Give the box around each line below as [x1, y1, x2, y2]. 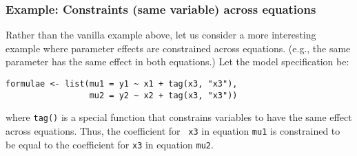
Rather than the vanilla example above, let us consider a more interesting [6, 27, 316, 42]
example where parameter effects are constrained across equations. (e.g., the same [6, 41, 351, 55]
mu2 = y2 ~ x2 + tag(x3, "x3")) [89, 90, 238, 100]
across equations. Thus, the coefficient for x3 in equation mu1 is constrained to [6, 123, 340, 137]
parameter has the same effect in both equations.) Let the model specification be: [6, 54, 349, 69]
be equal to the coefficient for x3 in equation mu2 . [6, 137, 214, 151]
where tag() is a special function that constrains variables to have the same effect [6, 110, 352, 124]
